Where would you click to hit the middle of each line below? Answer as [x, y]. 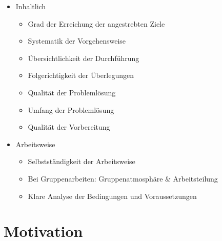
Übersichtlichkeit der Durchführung [84, 58]
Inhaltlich [31, 6]
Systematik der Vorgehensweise [77, 41]
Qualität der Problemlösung [72, 92]
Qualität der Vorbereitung [69, 127]
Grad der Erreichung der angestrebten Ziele [96, 23]
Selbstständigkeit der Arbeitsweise [82, 161]
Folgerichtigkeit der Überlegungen [81, 75]
